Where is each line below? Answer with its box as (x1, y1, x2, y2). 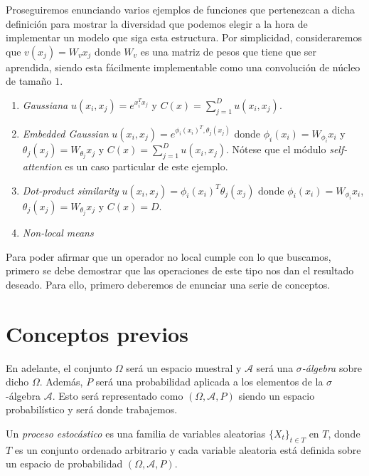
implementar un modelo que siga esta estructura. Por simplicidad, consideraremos (6, 30, 362, 45)
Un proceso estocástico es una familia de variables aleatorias (6, 426, 266, 440)
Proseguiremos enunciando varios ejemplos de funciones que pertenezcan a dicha (6, 2, 355, 16)
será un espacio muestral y (126, 360, 242, 375)
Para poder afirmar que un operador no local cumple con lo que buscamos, (6, 249, 331, 264)
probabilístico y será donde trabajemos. (6, 402, 178, 417)
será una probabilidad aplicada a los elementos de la (95, 374, 323, 389)
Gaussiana (22, 97, 68, 112)
